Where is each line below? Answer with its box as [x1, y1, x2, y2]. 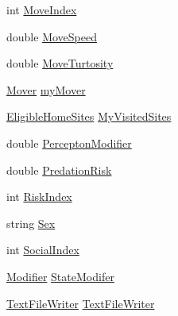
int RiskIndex [6, 188, 72, 205]
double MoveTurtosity [6, 55, 114, 71]
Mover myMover [6, 81, 86, 98]
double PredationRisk [6, 161, 112, 178]
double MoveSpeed [6, 28, 97, 44]
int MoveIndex [6, 2, 77, 17]
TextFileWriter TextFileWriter [6, 295, 155, 311]
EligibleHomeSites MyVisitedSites [6, 108, 172, 125]
